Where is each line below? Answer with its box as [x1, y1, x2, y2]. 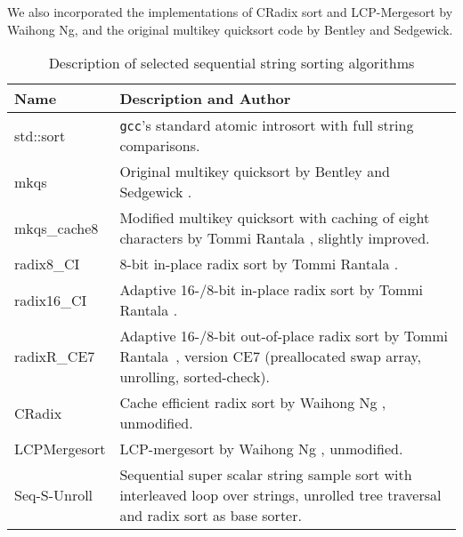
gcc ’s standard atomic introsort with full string [119, 115, 414, 136]
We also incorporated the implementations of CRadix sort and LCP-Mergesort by [7, 3, 453, 20]
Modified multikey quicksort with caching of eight [119, 207, 430, 228]
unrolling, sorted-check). [119, 366, 271, 388]
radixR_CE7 [14, 346, 95, 367]
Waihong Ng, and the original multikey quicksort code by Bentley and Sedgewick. [7, 20, 453, 38]
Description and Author [119, 88, 291, 109]
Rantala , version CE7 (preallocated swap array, [119, 346, 422, 367]
